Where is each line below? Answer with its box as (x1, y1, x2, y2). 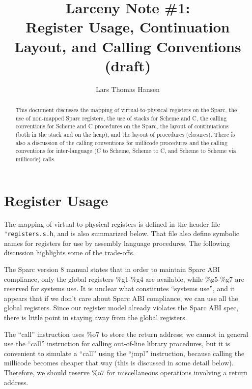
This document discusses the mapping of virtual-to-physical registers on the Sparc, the (15, 106, 237, 114)
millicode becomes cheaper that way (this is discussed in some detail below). (4, 358, 234, 368)
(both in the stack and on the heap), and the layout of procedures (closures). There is (15, 130, 235, 139)
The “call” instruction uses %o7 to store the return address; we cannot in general (4, 329, 249, 339)
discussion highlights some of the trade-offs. (4, 247, 135, 258)
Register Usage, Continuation (26, 17, 230, 37)
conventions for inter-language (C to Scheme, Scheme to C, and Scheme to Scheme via (15, 147, 236, 155)
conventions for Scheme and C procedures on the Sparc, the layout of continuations (15, 122, 229, 130)
